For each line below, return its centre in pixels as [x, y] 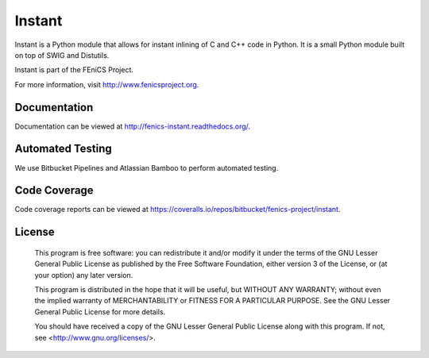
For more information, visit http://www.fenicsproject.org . [107, 84]
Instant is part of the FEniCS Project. [74, 70]
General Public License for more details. [100, 312]
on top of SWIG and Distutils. [62, 55]
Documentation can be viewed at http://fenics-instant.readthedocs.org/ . [132, 126]
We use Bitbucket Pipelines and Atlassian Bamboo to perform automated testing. [147, 167]
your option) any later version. [84, 275]
